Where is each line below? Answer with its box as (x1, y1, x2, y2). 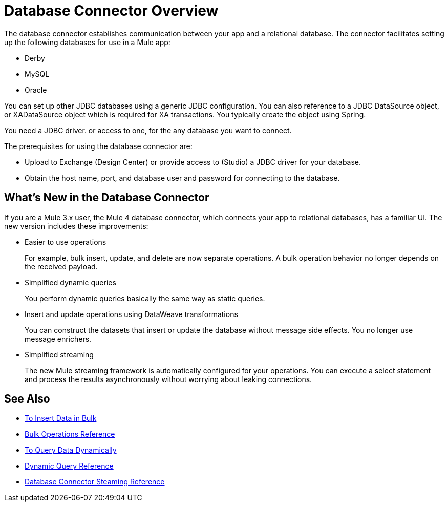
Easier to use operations (25, 237, 106, 246)
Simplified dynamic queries (25, 278, 116, 287)
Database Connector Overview (4, 2, 219, 19)
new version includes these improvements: (4, 221, 148, 230)
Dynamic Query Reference (25, 461, 114, 471)
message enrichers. (25, 334, 92, 343)
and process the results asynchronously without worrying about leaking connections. (25, 374, 312, 384)
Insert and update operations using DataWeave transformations (25, 309, 238, 319)
